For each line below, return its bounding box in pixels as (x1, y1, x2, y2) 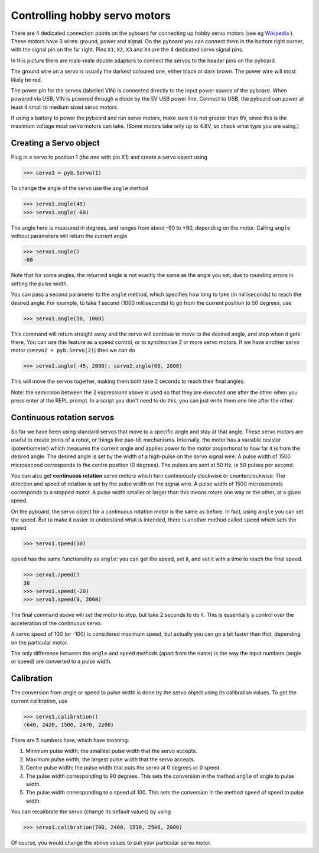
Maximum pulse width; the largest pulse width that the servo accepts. (25, 755, 196, 763)
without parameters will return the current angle (11, 233, 128, 240)
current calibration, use (11, 697, 68, 704)
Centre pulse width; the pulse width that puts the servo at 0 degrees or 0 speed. (25, 764, 222, 771)
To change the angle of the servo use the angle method (11, 185, 149, 192)
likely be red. (11, 76, 43, 83)
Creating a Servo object (11, 138, 100, 148)
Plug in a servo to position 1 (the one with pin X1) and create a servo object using (11, 154, 208, 161)
